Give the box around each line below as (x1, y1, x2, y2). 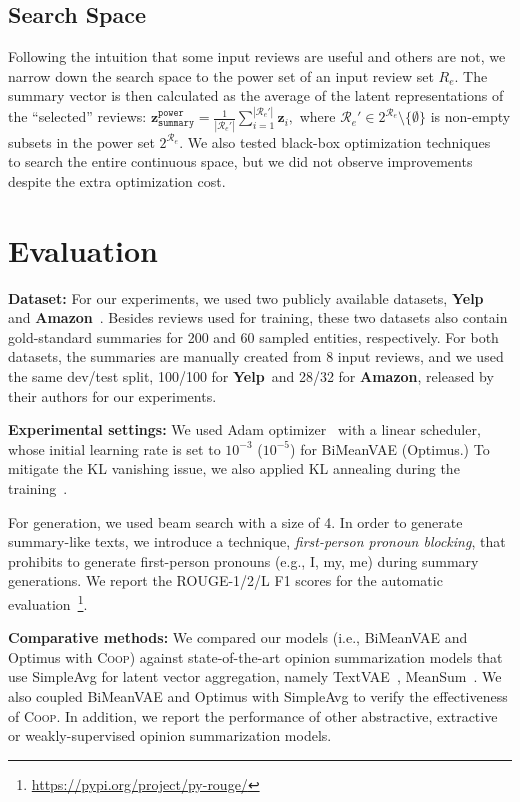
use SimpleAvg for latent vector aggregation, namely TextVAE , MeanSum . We (8, 666, 502, 687)
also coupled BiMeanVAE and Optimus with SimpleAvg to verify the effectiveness (8, 685, 508, 706)
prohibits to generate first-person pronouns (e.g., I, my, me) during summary (8, 550, 479, 571)
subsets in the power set (8, 131, 155, 152)
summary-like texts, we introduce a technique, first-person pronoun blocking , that (8, 531, 506, 552)
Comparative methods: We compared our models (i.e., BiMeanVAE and (8, 627, 468, 648)
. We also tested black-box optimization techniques (179, 131, 491, 152)
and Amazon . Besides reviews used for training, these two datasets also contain (8, 307, 508, 328)
